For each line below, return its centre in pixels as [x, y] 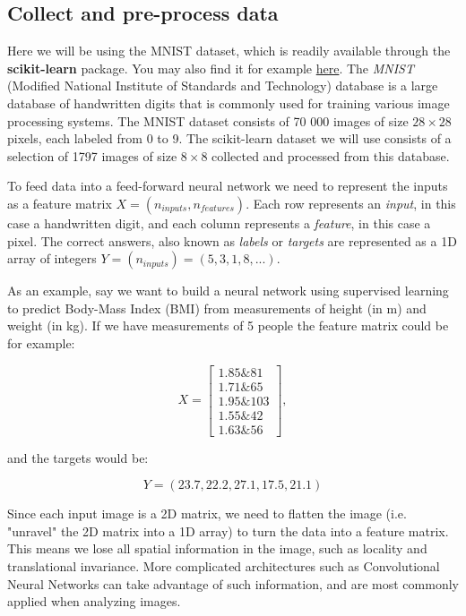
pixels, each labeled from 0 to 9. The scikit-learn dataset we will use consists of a [229, 138]
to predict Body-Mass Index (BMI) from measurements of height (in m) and [217, 308]
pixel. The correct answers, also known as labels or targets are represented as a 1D [232, 240]
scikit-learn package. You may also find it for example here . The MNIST [211, 68]
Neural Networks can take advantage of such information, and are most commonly [233, 583]
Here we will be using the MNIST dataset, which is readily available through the [229, 51]
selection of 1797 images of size [92, 155]
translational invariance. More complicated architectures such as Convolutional [224, 566]
